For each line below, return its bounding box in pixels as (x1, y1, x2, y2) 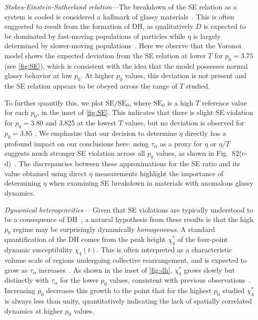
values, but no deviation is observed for (125, 117, 245, 128)
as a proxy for (160, 138, 202, 148)
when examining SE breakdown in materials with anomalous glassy (49, 178, 254, 188)
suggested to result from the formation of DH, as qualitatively (4, 21, 193, 31)
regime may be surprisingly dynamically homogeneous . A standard (13, 223, 215, 234)
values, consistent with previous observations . (109, 275, 251, 285)
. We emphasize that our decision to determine (34, 127, 177, 138)
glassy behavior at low (4, 70, 72, 81)
